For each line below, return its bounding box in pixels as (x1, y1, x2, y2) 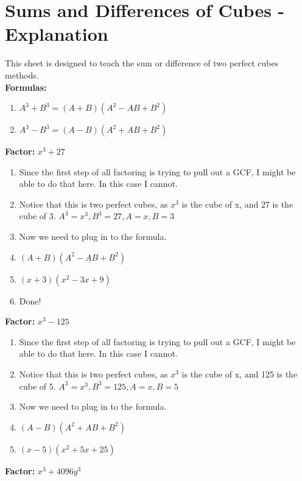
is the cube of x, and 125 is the (181, 368, 298, 381)
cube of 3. (19, 209, 56, 222)
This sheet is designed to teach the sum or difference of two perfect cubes (5, 57, 279, 69)
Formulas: (5, 80, 47, 93)
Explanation (5, 21, 108, 46)
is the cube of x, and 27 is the (181, 197, 293, 210)
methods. (5, 68, 39, 81)
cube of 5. (19, 379, 56, 392)
